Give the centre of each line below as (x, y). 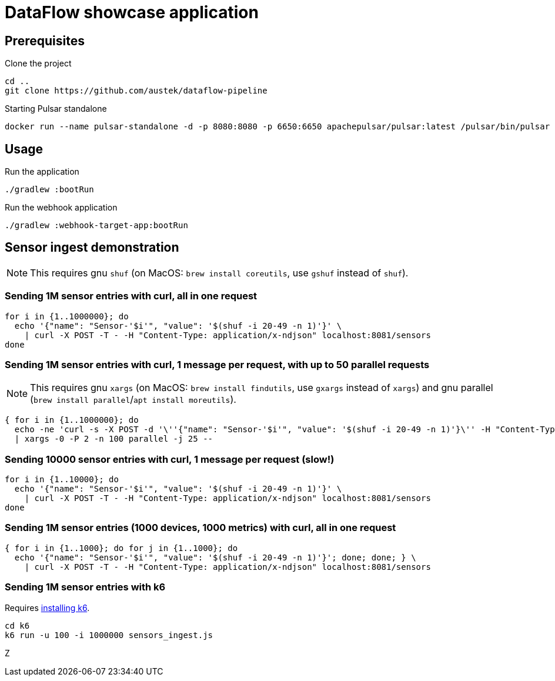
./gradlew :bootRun (49, 190)
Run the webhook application (61, 208)
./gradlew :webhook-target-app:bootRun (96, 226)
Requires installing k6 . (47, 607)
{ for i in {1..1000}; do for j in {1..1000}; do (121, 548)
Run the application (42, 172)
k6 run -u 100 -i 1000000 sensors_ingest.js (109, 635)
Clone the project (38, 64)
